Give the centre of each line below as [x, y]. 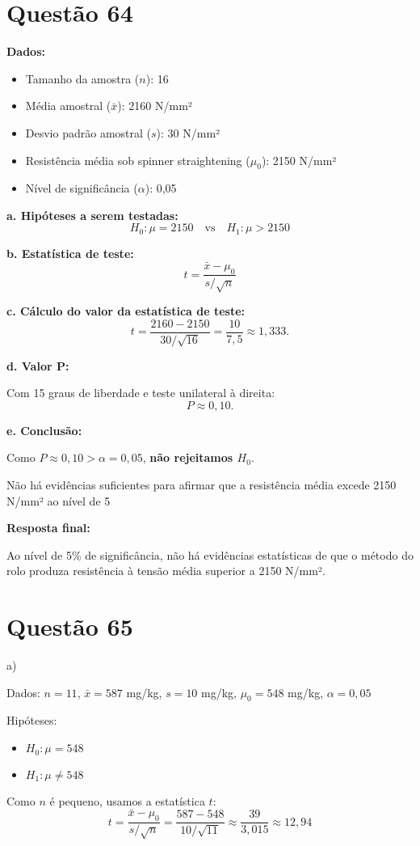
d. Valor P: [38, 365]
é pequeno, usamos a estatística [127, 800]
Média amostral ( [68, 106]
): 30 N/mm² [188, 132]
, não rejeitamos [188, 457]
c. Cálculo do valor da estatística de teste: [126, 311]
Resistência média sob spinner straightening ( [138, 160]
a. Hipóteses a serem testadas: [92, 215]
